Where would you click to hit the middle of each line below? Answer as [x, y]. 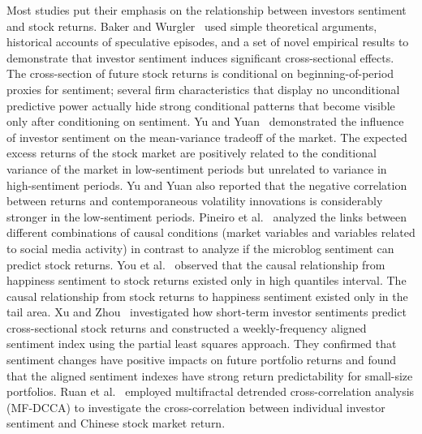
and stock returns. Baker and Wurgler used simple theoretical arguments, [192, 26]
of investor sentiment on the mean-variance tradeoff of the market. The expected [207, 137]
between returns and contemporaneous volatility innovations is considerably [195, 201]
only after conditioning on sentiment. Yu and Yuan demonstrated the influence [205, 121]
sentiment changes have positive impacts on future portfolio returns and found [202, 360]
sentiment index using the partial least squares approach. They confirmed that [202, 344]
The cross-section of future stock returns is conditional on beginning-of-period [200, 73]
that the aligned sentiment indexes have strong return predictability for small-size [210, 375]
